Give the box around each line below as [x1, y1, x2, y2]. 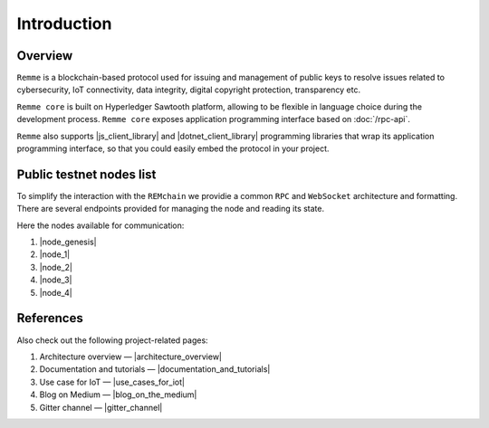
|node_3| [39, 274, 72, 285]
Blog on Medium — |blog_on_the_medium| [39, 389, 197, 400]
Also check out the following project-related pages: [16, 335, 208, 346]
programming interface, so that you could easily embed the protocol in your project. [16, 143, 330, 154]
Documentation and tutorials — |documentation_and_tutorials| [39, 364, 271, 375]
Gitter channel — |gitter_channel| [39, 402, 163, 413]
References [16, 310, 83, 326]
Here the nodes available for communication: [16, 220, 185, 231]
